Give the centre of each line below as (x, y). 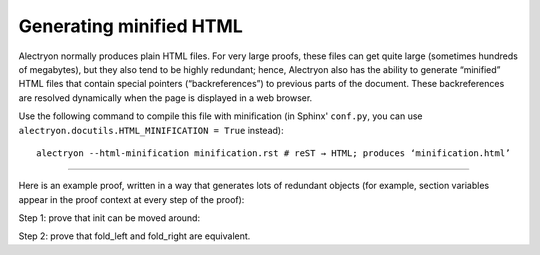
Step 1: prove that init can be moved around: (109, 218)
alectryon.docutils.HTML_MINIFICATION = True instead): (151, 130)
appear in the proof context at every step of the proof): (131, 199)
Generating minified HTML (131, 26)
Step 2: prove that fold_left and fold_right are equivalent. (134, 236)
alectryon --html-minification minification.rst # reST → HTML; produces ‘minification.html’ (273, 153)
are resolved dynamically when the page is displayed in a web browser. (165, 97)
